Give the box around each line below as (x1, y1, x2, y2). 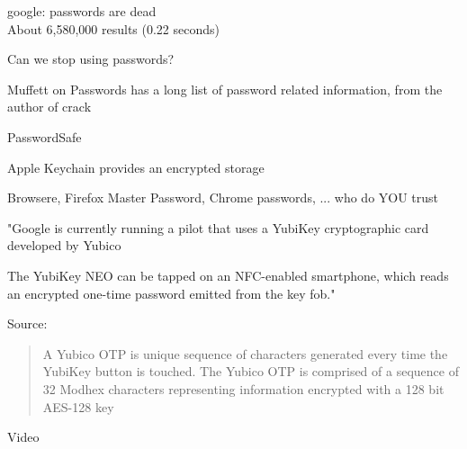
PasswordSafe (7, 127, 82, 146)
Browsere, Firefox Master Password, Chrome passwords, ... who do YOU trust (7, 188, 439, 207)
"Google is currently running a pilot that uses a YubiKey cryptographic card (7, 218, 429, 237)
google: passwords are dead (7, 2, 157, 20)
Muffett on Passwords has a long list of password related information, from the (7, 79, 443, 98)
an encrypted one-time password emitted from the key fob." (7, 283, 336, 302)
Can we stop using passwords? (7, 49, 175, 68)
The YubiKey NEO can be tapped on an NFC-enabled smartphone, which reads (7, 265, 449, 284)
